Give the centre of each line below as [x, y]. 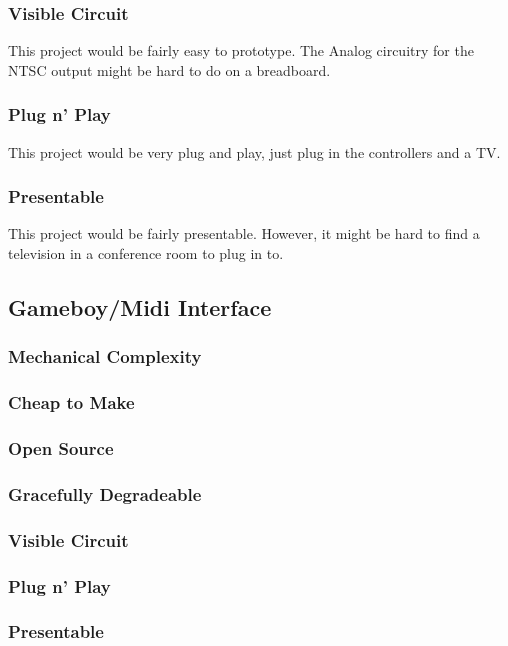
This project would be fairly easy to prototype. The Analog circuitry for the [241, 50]
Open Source [61, 448]
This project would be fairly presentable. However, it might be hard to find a [244, 233]
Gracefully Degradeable [105, 493]
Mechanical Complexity [105, 356]
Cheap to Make [71, 402]
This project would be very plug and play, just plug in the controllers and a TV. [254, 151]
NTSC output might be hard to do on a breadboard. [169, 69]
